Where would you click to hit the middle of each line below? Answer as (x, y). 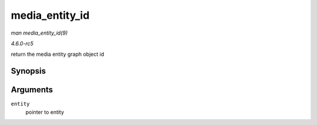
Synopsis (28, 71)
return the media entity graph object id (58, 54)
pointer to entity (45, 112)
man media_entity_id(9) (39, 33)
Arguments (32, 90)
